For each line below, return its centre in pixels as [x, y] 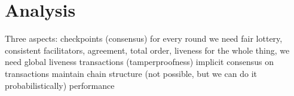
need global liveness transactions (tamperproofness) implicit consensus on [139, 62]
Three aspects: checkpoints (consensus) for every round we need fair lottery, [144, 38]
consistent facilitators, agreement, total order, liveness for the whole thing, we [147, 50]
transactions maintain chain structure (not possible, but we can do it [131, 73]
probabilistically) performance [60, 85]
